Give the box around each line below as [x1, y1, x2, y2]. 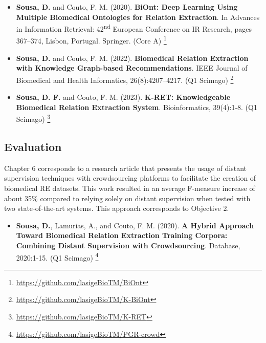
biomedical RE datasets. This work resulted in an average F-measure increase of [4, 182, 255, 193]
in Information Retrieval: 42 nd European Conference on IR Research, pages [16, 22, 252, 34]
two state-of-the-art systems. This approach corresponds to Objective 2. [4, 203, 229, 213]
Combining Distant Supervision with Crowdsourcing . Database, [16, 240, 240, 250]
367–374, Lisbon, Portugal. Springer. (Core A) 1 [16, 34, 167, 46]
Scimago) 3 [16, 112, 51, 124]
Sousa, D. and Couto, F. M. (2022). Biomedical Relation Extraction [16, 52, 249, 63]
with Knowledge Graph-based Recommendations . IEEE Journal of [16, 62, 248, 73]
